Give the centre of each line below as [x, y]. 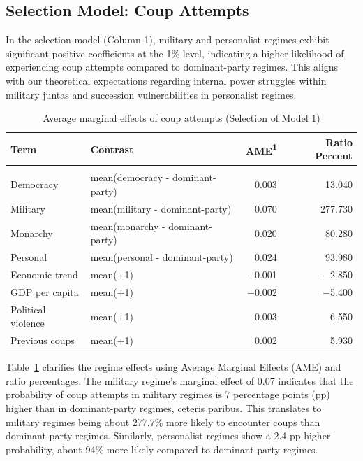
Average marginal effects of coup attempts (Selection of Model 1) [181, 118]
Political [28, 309]
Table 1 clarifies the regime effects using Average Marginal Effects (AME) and [173, 367]
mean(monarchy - [128, 226]
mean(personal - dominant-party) [162, 257]
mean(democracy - [130, 177]
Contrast [112, 149]
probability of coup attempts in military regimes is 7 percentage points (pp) [168, 394]
